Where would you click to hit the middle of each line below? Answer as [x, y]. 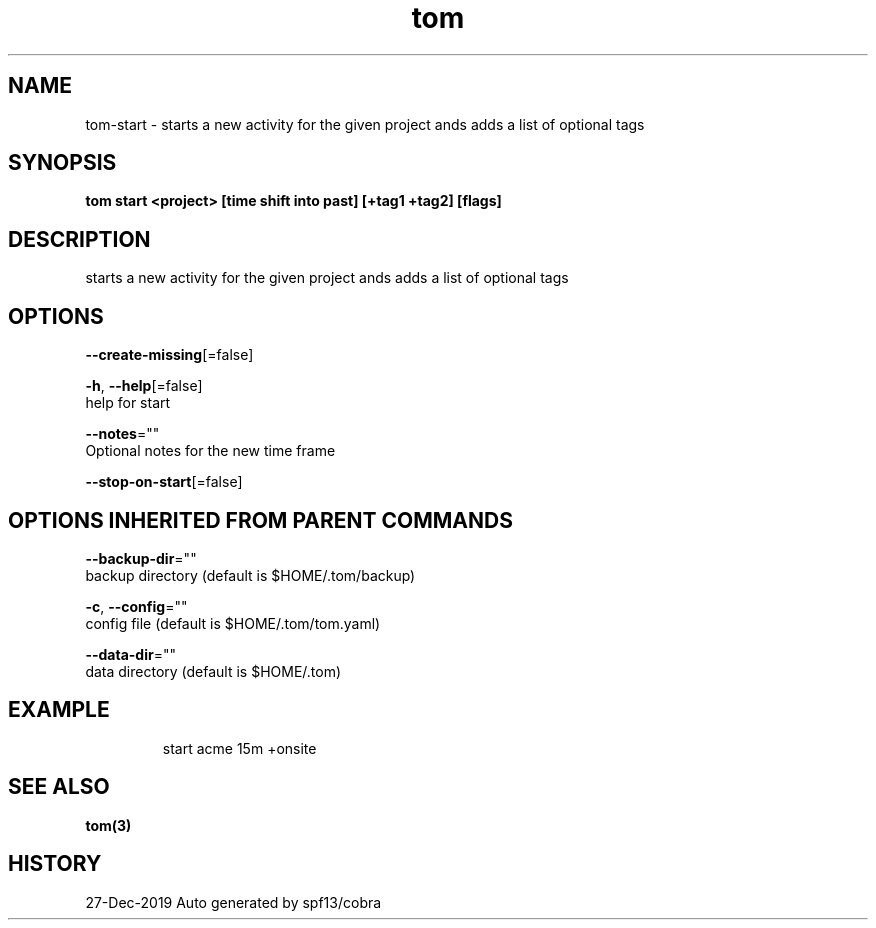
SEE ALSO [59, 787]
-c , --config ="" [136, 606]
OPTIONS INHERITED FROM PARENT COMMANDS [260, 520]
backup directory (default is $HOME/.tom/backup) [250, 575]
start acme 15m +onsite [239, 748]
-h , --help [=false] [144, 386]
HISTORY [55, 864]
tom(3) [108, 825]
